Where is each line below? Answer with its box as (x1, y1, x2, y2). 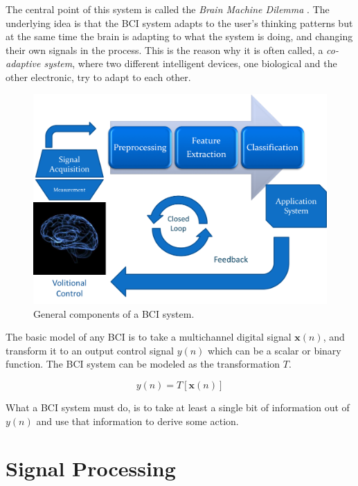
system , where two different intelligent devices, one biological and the (44, 56, 337, 71)
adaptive (6, 56, 41, 71)
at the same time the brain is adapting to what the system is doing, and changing (6, 29, 353, 44)
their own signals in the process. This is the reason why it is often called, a (6, 42, 323, 57)
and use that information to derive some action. (36, 413, 239, 428)
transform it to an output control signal (6, 343, 174, 357)
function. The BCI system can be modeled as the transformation (6, 357, 280, 371)
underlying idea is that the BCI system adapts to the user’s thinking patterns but (6, 15, 353, 30)
